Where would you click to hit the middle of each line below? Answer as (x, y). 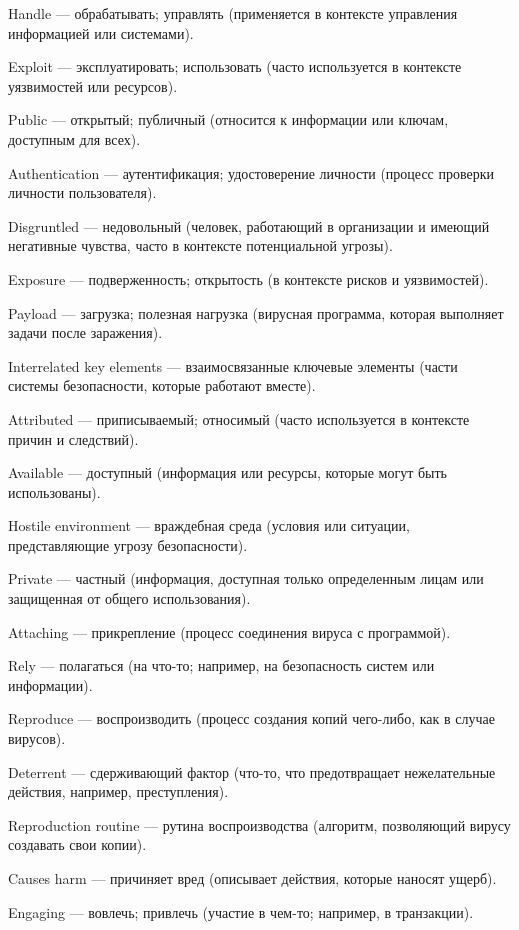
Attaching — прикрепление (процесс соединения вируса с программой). (229, 631)
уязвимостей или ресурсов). (93, 85)
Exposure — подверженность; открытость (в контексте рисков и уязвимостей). (248, 278)
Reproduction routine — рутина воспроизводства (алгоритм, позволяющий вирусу (259, 824)
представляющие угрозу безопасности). (128, 544)
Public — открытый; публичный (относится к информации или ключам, (228, 119)
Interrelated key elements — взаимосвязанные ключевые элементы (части (233, 365)
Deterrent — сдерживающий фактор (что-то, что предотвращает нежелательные (252, 771)
